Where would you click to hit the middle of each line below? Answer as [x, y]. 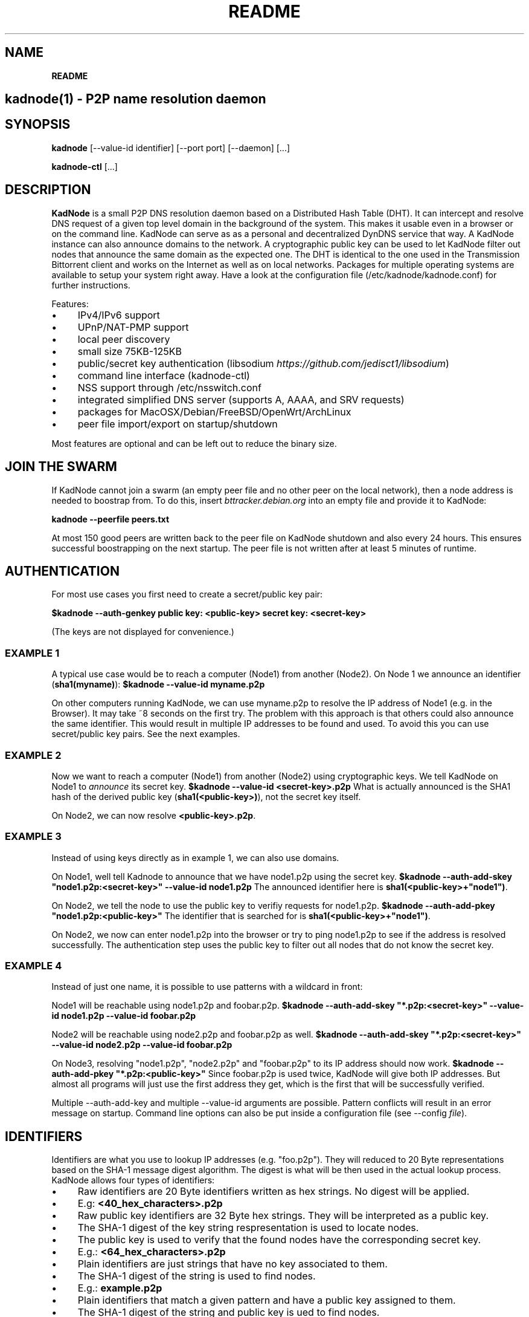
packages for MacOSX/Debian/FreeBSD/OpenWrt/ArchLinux [214, 411]
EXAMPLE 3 [33, 837]
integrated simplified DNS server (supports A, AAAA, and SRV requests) [241, 399]
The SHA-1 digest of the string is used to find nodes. [197, 1276]
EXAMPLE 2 [33, 755]
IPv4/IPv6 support [119, 315]
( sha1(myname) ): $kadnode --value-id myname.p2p [158, 685]
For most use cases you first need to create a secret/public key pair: [187, 594]
